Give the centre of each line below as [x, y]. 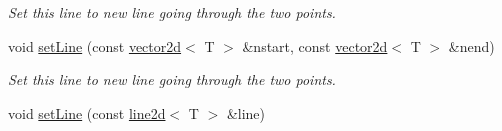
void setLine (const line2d [87, 112]
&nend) [471, 45]
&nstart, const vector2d [315, 45]
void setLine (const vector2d [95, 45]
